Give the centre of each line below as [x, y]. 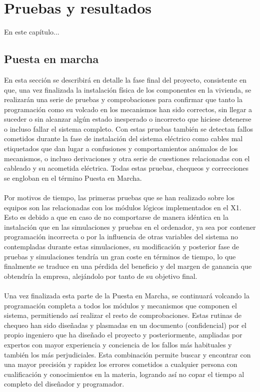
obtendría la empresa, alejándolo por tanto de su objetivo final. [101, 276]
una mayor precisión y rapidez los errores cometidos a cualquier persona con [121, 364]
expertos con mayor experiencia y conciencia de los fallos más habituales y [118, 344]
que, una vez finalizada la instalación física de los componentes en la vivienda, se [128, 89]
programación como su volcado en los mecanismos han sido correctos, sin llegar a [128, 109]
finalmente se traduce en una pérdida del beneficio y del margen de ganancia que [128, 266]
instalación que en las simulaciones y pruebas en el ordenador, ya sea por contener [130, 227]
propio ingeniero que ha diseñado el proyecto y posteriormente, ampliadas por [123, 335]
